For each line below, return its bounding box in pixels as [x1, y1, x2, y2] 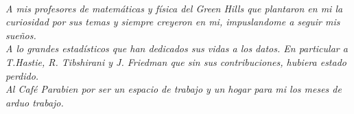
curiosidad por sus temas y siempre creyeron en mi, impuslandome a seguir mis [5, 14, 340, 29]
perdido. [5, 68, 39, 82]
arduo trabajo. [5, 95, 64, 109]
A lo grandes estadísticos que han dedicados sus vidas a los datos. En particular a [5, 41, 348, 56]
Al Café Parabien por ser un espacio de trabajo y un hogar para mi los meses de [5, 82, 342, 96]
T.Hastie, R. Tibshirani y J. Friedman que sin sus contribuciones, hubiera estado [5, 54, 346, 69]
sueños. [5, 27, 36, 42]
